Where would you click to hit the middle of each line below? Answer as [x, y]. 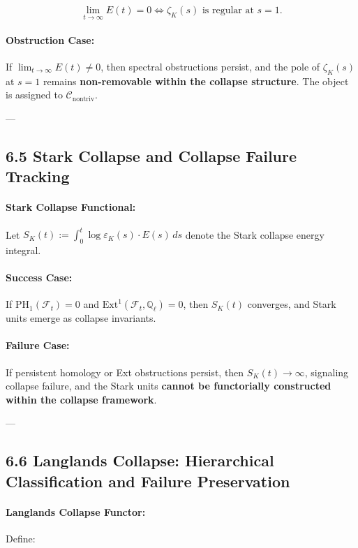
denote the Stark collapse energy [255, 234]
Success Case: [39, 277]
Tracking [38, 176]
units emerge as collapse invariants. [81, 318]
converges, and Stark [292, 304]
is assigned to [34, 95]
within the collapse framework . [81, 399]
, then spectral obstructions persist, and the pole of [210, 67]
